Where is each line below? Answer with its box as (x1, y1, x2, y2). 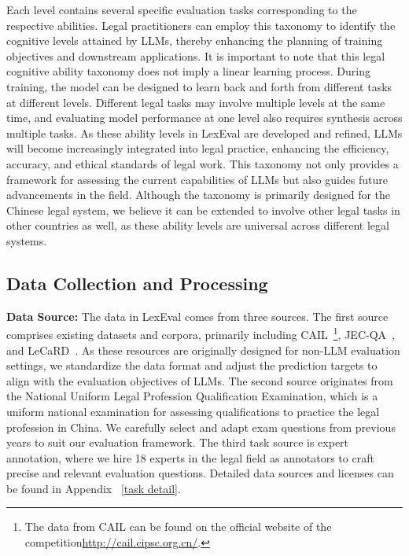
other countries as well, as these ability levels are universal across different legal (6, 217, 389, 234)
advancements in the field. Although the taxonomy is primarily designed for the (6, 186, 391, 203)
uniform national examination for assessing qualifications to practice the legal (6, 403, 380, 419)
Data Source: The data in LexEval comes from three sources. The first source (6, 307, 389, 324)
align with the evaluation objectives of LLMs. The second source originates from (6, 372, 393, 388)
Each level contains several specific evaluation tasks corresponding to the (6, 2, 357, 17)
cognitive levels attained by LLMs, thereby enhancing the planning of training (6, 32, 383, 49)
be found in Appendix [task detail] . (6, 480, 181, 496)
